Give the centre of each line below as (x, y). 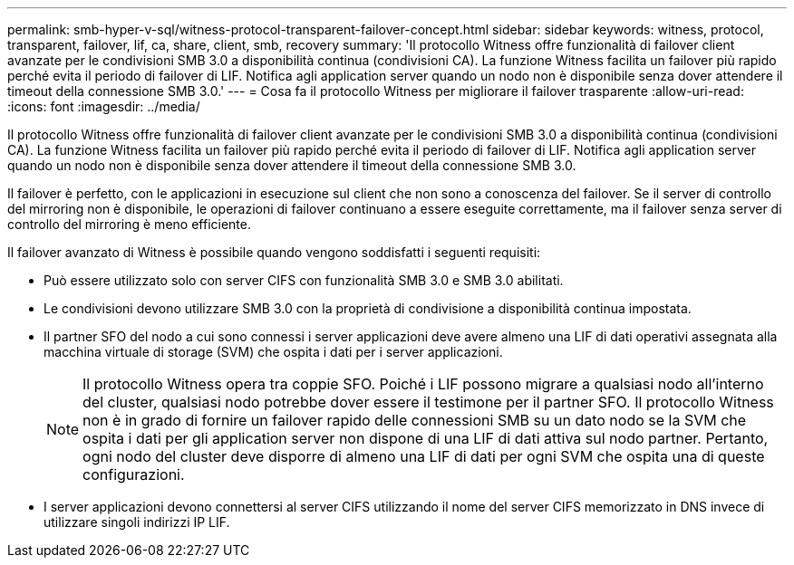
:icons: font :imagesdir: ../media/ (104, 106)
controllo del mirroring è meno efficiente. (129, 224)
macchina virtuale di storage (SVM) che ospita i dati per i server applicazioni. (273, 352)
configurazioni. (134, 474)
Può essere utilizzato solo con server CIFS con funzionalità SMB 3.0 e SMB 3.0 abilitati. (304, 280)
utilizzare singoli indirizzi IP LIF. (137, 522)
